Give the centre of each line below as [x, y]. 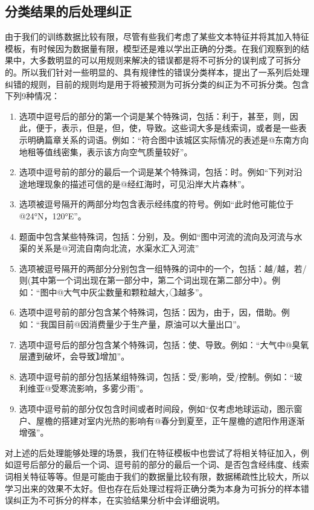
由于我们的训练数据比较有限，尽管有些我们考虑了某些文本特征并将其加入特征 [157, 37]
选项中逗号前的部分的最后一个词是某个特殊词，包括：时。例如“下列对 [156, 172]
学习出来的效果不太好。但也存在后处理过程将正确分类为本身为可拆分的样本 [153, 488]
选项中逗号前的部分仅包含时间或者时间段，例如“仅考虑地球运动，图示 [156, 409]
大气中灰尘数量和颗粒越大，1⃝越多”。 [136, 292]
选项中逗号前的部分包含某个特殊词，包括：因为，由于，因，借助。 [150, 312]
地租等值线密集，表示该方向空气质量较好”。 [106, 151]
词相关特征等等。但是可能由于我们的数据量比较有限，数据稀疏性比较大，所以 [157, 476]
